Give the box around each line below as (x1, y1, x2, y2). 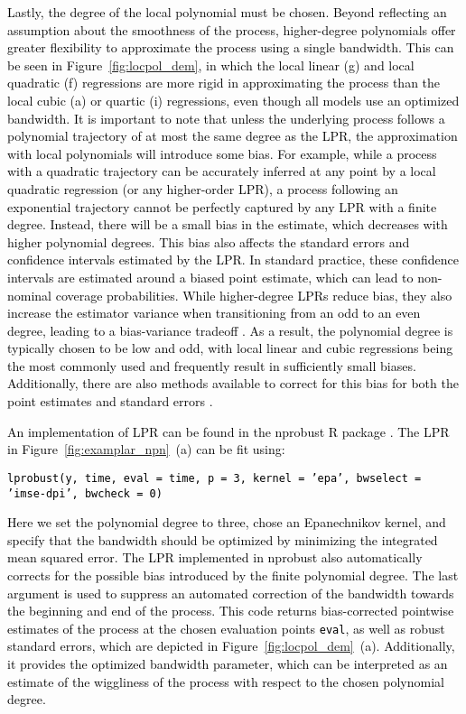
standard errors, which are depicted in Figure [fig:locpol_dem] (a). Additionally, (7, 636, 455, 655)
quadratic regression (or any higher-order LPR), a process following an (7, 179, 398, 198)
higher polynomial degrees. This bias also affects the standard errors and (7, 232, 410, 251)
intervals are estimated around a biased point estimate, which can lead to (7, 267, 414, 286)
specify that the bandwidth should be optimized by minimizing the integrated (7, 530, 438, 549)
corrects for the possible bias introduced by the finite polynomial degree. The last (7, 565, 459, 584)
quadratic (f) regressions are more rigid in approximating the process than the (7, 73, 441, 92)
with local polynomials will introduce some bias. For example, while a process (7, 144, 437, 162)
